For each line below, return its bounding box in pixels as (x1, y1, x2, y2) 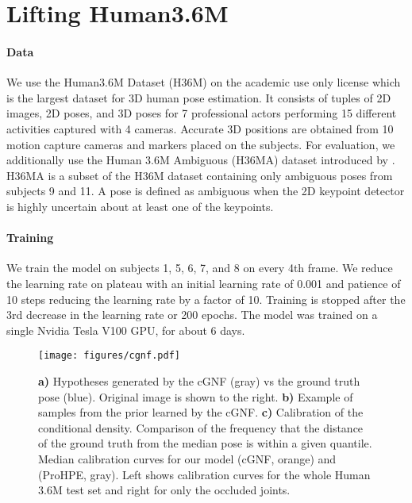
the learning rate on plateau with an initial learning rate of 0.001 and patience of (6, 275, 401, 291)
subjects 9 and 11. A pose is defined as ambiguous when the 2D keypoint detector (6, 182, 405, 199)
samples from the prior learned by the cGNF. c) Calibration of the (38, 404, 364, 420)
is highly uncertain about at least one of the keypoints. (6, 198, 274, 214)
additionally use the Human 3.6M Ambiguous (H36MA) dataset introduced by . (6, 152, 395, 168)
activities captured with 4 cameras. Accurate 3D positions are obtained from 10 (6, 120, 394, 136)
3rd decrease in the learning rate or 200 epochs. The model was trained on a (6, 306, 378, 323)
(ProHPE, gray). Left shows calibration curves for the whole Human (38, 466, 371, 482)
